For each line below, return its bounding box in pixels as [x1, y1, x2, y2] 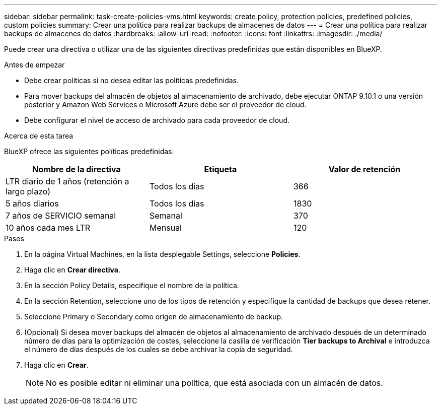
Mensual [149, 223, 182, 233]
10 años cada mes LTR [6, 223, 91, 233]
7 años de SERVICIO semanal [6, 211, 116, 221]
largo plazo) [6, 186, 51, 196]
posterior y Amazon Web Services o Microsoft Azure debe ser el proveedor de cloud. [24, 100, 307, 109]
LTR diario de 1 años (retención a [6, 176, 129, 186]
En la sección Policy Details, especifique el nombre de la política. [24, 281, 239, 290]
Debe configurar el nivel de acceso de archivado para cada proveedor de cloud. [24, 116, 290, 124]
